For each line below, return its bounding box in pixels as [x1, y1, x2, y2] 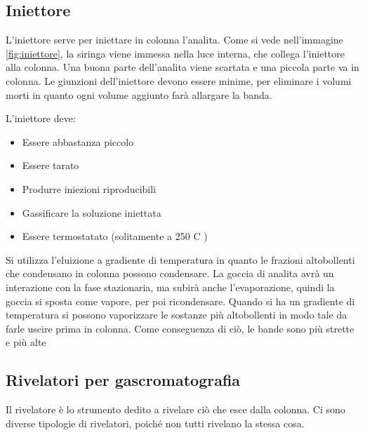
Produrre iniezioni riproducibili [22, 181, 157, 196]
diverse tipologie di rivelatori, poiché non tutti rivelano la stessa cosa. [6, 415, 305, 430]
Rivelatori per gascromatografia [6, 369, 241, 391]
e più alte [6, 335, 46, 349]
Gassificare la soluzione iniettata [22, 205, 161, 220]
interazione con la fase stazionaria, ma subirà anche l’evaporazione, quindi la [6, 279, 335, 294]
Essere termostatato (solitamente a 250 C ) [22, 229, 208, 243]
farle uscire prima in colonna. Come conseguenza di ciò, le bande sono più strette [6, 321, 354, 335]
